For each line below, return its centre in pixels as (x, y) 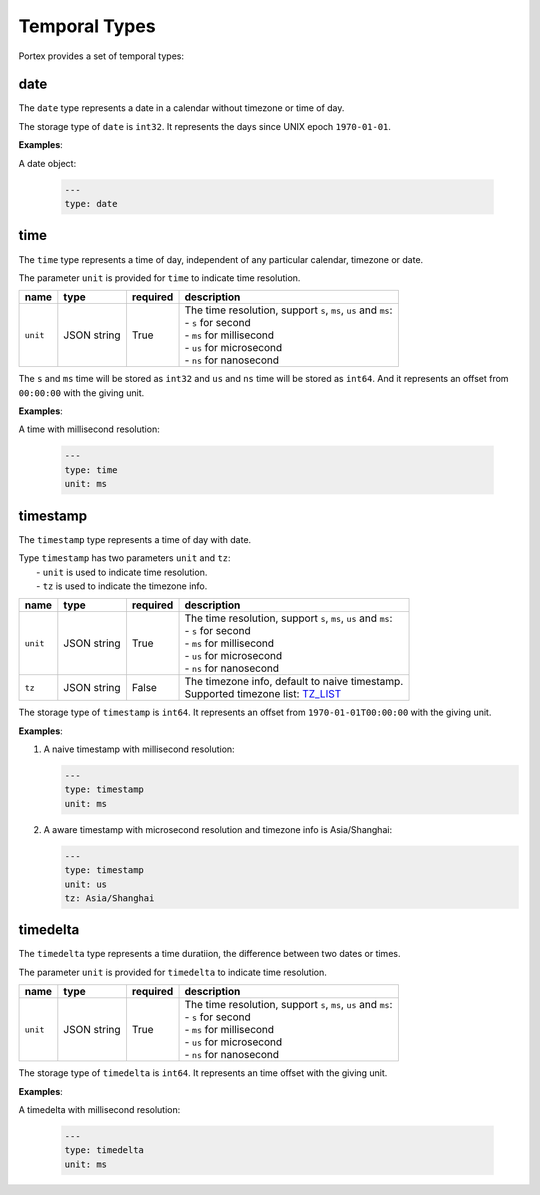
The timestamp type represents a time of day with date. (135, 539)
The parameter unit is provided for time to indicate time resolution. (159, 277)
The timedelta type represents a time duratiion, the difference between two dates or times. (209, 954)
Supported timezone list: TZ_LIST (263, 694)
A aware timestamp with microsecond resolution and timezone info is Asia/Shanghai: (218, 829)
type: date (91, 203)
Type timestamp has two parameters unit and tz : (124, 558)
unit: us (86, 884)
